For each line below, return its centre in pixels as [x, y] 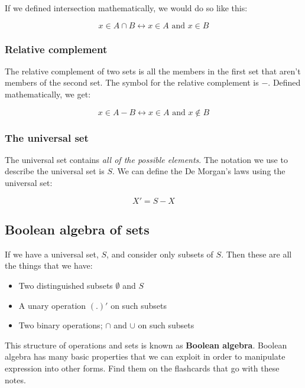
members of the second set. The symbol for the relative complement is [132, 82]
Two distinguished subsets [66, 285]
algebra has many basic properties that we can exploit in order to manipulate [145, 356]
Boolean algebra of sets [77, 229]
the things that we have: [49, 265]
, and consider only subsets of [160, 254]
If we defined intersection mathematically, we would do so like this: [126, 8]
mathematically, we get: [48, 94]
